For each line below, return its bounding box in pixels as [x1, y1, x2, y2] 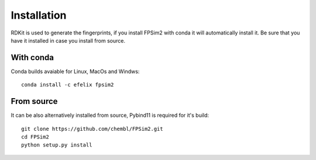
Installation [11, 9, 67, 22]
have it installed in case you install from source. [11, 37, 126, 44]
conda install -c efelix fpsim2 [21, 82, 114, 88]
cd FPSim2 [21, 133, 49, 140]
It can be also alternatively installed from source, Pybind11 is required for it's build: [11, 112, 209, 119]
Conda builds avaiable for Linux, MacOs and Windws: [11, 68, 140, 75]
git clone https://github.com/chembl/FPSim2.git [21, 126, 163, 132]
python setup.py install [21, 142, 92, 148]
